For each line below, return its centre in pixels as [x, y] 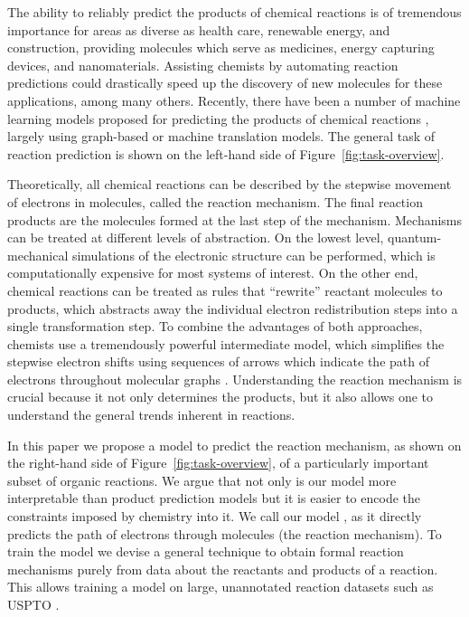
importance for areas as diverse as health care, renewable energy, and [199, 29]
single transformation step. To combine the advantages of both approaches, [215, 326]
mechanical [38, 255]
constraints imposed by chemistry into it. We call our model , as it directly [215, 516]
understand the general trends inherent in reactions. [151, 415]
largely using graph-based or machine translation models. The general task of [221, 136]
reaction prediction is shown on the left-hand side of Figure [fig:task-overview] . [226, 153]
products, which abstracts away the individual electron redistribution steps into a [233, 308]
